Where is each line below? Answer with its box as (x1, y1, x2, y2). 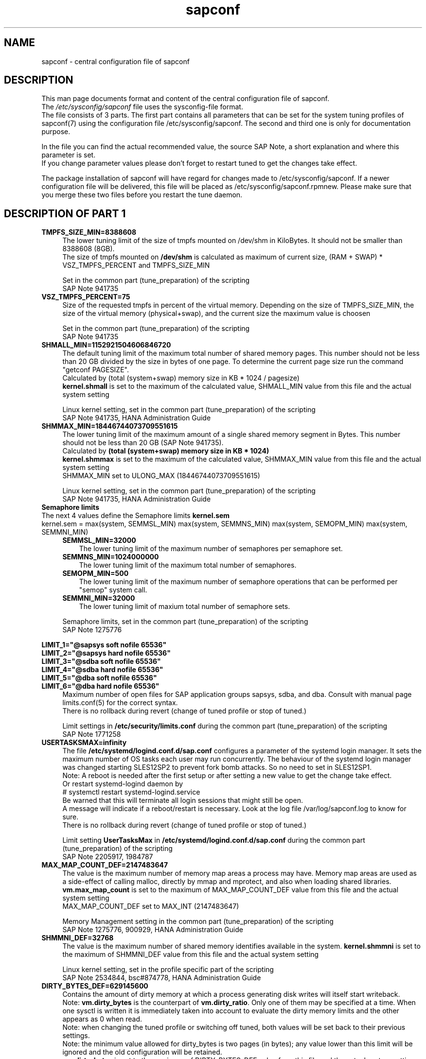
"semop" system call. (79, 586, 147, 594)
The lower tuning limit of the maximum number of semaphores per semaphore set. (79, 544, 343, 553)
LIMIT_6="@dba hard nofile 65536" (41, 682, 160, 691)
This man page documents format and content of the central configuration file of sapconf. (41, 94, 329, 103)
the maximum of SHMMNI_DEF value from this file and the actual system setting (62, 950, 319, 959)
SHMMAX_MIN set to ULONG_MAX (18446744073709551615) (62, 471, 260, 480)
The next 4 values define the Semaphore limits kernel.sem (41, 511, 230, 520)
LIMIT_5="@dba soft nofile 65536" (41, 674, 157, 682)
